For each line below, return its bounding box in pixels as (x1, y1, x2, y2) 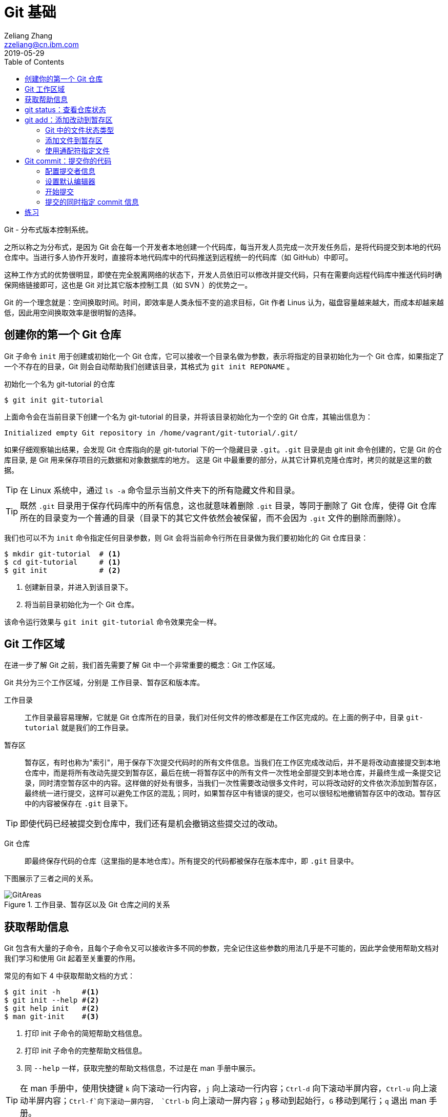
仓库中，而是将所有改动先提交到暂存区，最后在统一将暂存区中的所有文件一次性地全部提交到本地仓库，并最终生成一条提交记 (25, 768, 441, 777)
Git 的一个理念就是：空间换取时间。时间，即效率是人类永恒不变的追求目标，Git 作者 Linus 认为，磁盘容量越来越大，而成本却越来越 (4, 297, 444, 307)
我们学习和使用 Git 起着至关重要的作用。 (4, 954, 140, 963)
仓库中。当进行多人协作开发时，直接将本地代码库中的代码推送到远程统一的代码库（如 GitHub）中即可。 (4, 252, 353, 262)
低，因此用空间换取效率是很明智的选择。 (4, 308, 140, 317)
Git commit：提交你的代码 (25, 156, 112, 165)
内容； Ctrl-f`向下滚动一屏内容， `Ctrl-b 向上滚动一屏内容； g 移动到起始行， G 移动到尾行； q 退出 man (45, 1095, 426, 1106)
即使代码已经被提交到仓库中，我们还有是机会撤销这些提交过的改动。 (20, 819, 283, 829)
